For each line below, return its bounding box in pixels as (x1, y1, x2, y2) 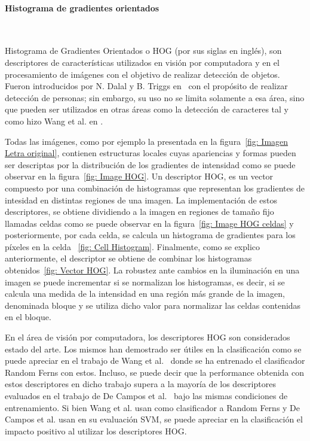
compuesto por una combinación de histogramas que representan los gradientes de (5, 181, 305, 194)
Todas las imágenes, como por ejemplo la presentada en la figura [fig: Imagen (5, 135, 288, 147)
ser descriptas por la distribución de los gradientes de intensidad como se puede (5, 158, 296, 171)
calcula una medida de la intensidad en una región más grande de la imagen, (5, 287, 285, 300)
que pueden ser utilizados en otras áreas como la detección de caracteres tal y (5, 103, 288, 115)
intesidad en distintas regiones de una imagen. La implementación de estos (5, 193, 278, 206)
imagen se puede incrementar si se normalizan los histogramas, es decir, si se (5, 275, 285, 288)
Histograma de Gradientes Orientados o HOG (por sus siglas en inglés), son (5, 44, 282, 57)
